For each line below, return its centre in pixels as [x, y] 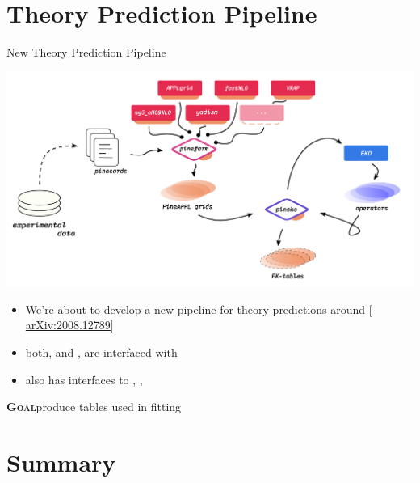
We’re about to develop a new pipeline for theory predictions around [195, 309]
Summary [61, 462]
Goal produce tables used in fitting [94, 407]
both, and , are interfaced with [101, 352]
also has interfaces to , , [84, 379]
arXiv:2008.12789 [68, 325]
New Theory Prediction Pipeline [86, 52]
